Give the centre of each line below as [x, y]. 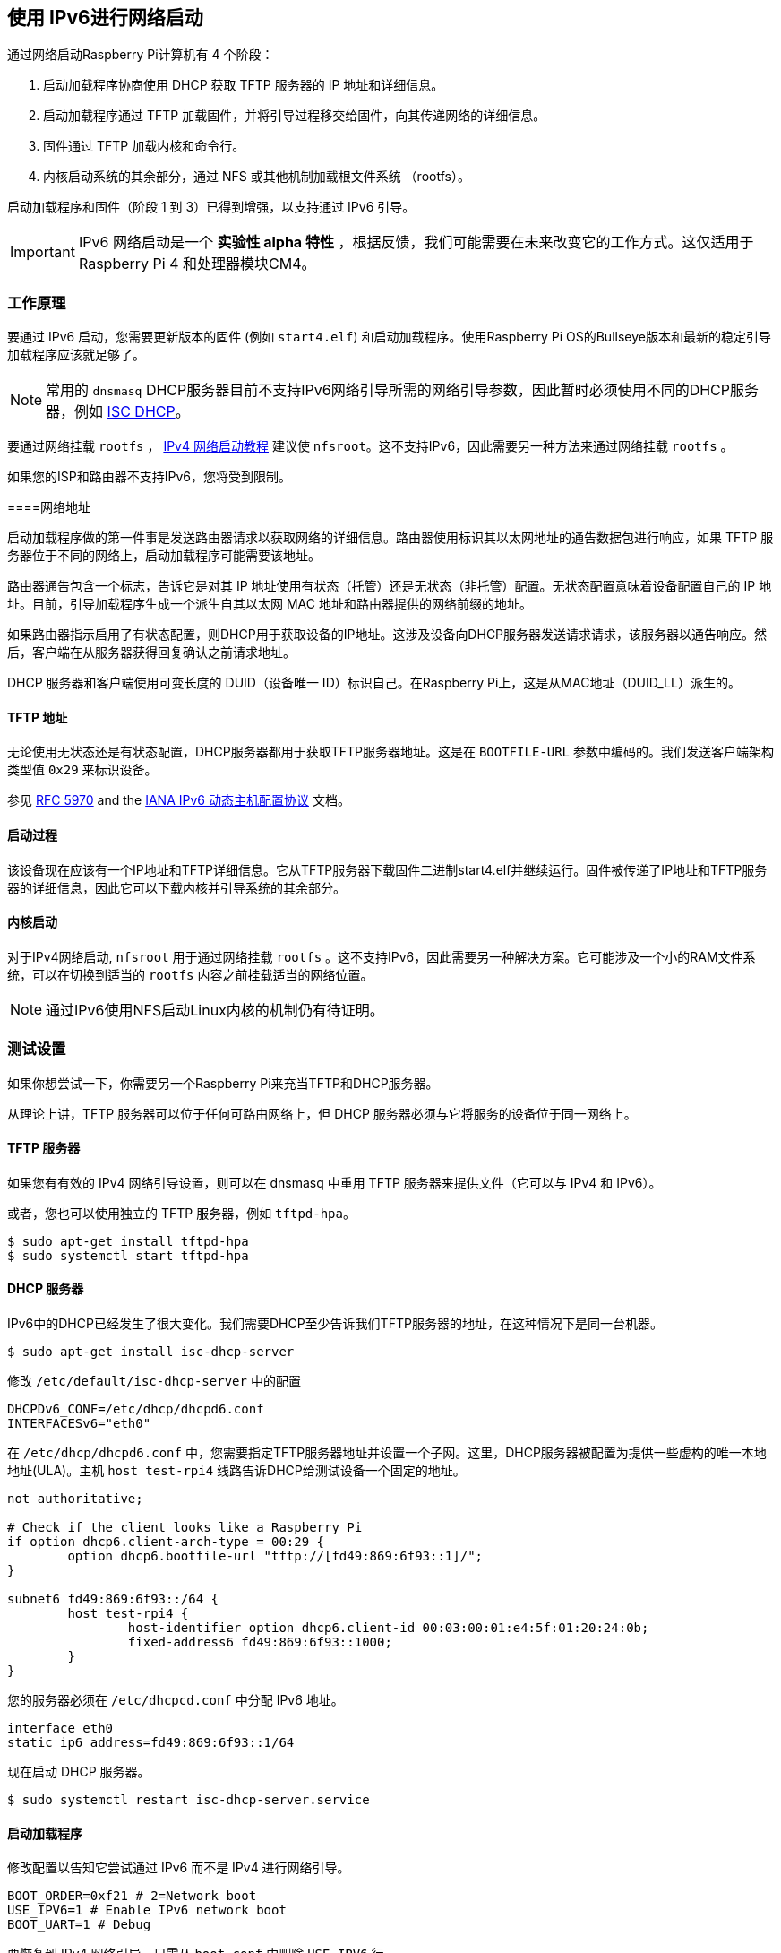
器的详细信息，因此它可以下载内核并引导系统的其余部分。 [176, 887]
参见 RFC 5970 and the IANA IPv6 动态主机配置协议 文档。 [179, 800]
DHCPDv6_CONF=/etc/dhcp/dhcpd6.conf [136, 1409]
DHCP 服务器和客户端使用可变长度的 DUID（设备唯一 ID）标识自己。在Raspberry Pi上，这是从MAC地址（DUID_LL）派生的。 [374, 683]
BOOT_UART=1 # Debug [79, 1925]
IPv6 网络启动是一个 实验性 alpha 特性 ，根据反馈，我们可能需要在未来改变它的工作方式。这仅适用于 [416, 242]
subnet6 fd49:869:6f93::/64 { [113, 1599]
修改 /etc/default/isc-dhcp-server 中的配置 [154, 1381]
